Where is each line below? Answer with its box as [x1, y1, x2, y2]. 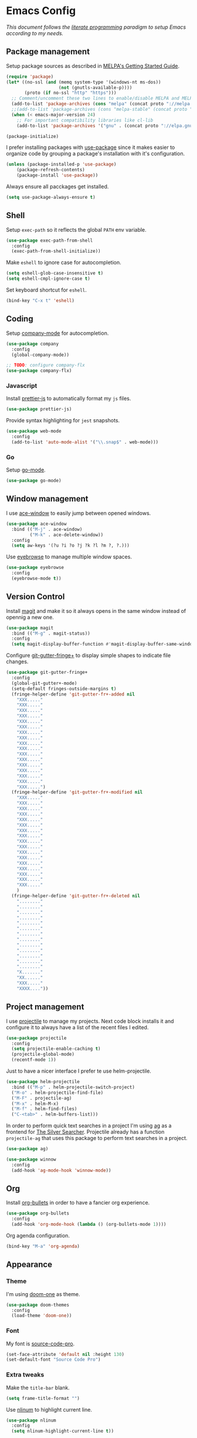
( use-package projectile [6, 1035, 67, 1041]
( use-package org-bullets [6, 1210, 69, 1216]
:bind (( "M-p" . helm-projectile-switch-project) [11, 1084, 135, 1090]
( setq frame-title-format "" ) [6, 1395, 80, 1401]
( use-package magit [6, 625, 54, 631]
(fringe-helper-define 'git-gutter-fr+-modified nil [11, 789, 143, 795]
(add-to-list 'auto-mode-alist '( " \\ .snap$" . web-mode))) [11, 439, 159, 445]
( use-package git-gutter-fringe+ [6, 670, 88, 676]
